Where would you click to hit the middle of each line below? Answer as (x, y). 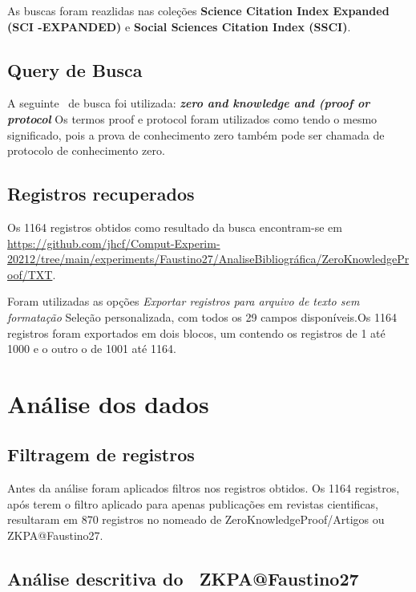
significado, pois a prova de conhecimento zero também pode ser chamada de (196, 134)
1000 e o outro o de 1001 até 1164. (92, 349)
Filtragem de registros (101, 454)
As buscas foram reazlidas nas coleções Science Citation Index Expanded (198, 10)
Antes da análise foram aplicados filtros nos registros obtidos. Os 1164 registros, (204, 488)
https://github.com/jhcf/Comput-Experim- (114, 243)
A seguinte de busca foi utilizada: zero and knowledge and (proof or (189, 103)
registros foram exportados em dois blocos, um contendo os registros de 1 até (196, 332)
